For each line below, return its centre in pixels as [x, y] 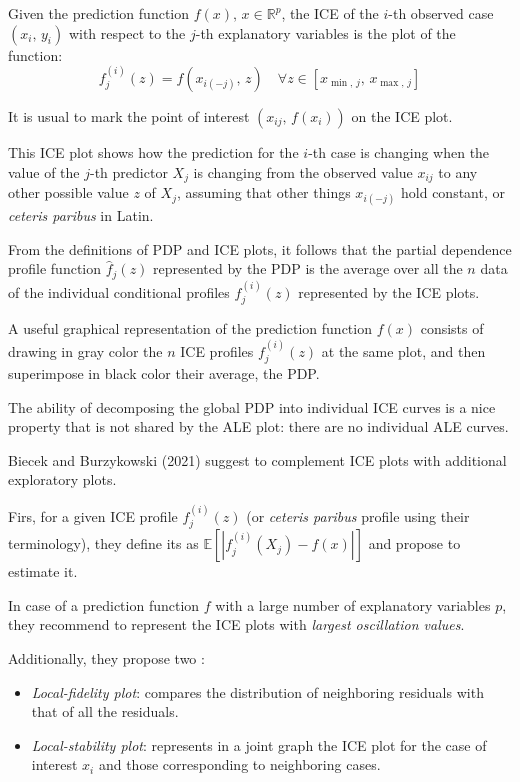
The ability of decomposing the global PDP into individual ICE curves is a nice [252, 406]
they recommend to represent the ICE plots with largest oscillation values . [236, 624]
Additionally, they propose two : [106, 657]
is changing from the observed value [303, 171]
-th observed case [441, 13]
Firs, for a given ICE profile [93, 515]
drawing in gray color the [85, 350]
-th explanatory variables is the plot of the [325, 32]
